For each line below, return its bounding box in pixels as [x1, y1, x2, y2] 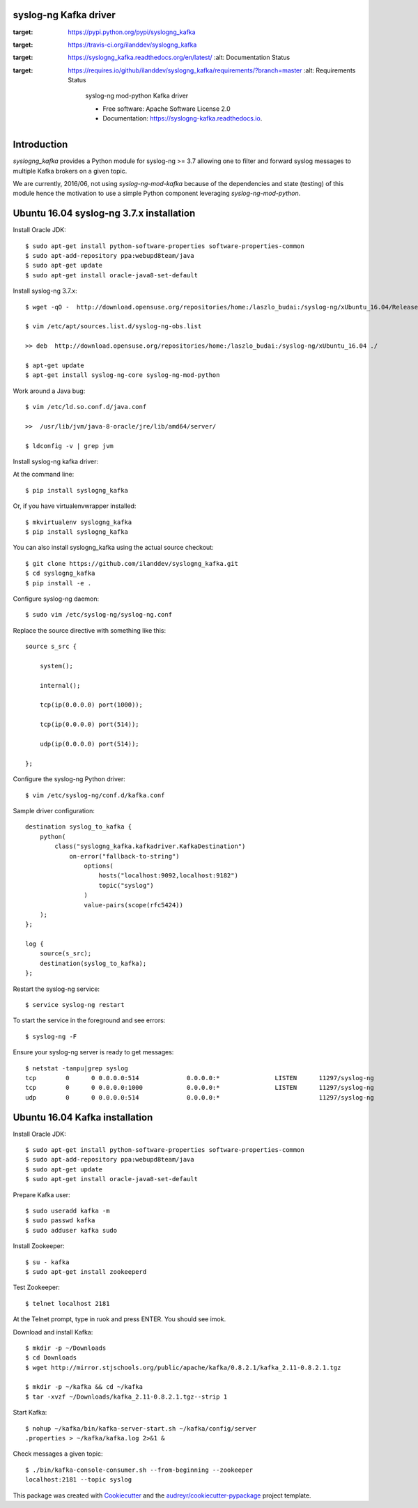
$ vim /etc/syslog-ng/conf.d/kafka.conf [25, 791, 165, 799]
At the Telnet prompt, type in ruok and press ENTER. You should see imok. [13, 1315, 226, 1323]
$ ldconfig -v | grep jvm [25, 442, 114, 449]
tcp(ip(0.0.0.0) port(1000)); [39, 701, 143, 709]
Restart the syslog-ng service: [13, 985, 100, 993]
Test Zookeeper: [13, 1283, 61, 1292]
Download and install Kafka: [13, 1328, 93, 1336]
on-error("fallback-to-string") [69, 852, 180, 860]
